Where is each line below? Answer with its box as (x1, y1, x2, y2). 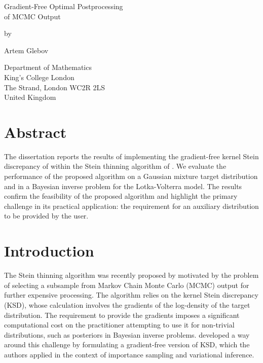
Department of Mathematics (4, 62, 92, 72)
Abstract (4, 121, 67, 142)
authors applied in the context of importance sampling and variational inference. (4, 349, 254, 359)
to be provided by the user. (4, 210, 89, 221)
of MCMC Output (4, 11, 61, 21)
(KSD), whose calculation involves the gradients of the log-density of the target (4, 299, 250, 310)
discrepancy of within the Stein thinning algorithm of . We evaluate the (4, 161, 227, 171)
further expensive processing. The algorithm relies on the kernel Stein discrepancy (4, 289, 258, 300)
